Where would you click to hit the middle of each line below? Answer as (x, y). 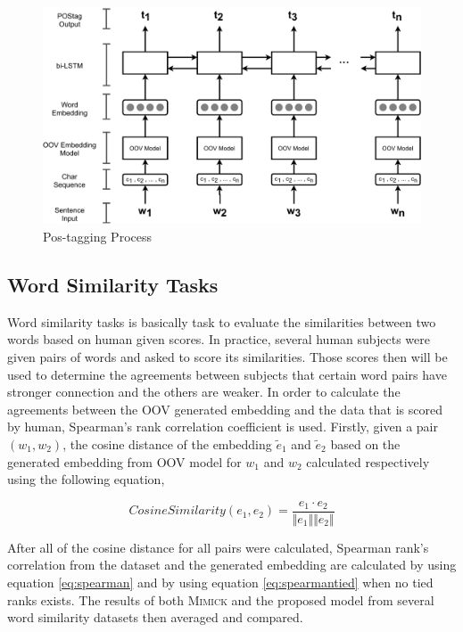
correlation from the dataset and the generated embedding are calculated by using (232, 565)
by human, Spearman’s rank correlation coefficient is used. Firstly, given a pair (223, 427)
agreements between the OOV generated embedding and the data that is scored (225, 409)
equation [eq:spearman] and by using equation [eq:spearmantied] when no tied (220, 583)
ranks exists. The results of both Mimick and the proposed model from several (221, 599)
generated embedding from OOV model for (124, 461)
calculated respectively (368, 461)
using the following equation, (86, 479)
